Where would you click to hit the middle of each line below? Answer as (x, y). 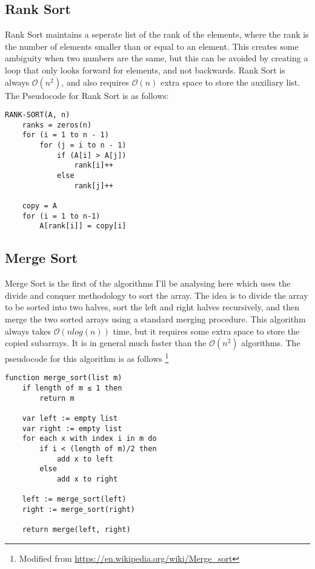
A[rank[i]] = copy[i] (83, 226)
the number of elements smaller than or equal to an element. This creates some (152, 46)
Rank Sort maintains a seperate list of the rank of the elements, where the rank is (157, 34)
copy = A (39, 206)
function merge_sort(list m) (64, 378)
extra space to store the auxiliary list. (230, 82)
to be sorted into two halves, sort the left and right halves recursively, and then (152, 307)
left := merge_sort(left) (74, 499)
